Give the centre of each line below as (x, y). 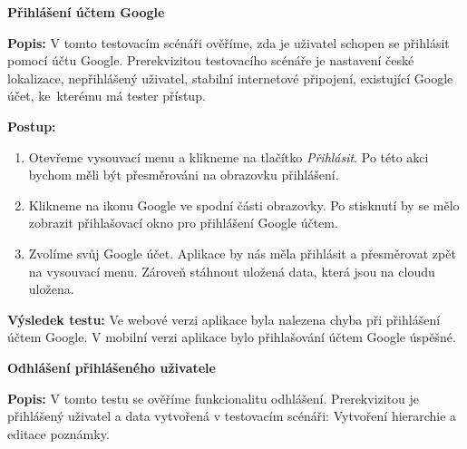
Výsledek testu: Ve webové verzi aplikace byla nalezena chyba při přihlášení (224, 319)
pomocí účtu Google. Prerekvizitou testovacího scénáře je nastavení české (211, 60)
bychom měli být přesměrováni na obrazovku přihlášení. (184, 175)
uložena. (51, 289)
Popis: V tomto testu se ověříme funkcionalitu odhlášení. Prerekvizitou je (214, 398)
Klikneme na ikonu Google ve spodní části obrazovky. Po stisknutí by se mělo (244, 205)
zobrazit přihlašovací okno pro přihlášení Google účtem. (183, 223)
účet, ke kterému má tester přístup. (107, 96)
